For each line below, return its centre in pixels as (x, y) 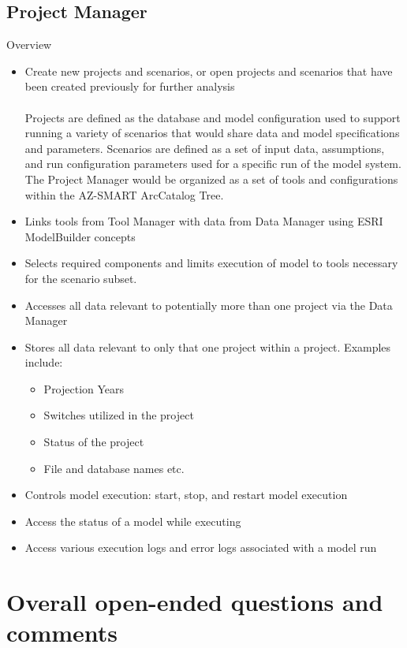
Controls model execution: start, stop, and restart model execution (186, 495)
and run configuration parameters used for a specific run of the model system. (213, 164)
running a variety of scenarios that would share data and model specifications (212, 133)
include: (44, 362)
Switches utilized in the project (119, 415)
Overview (29, 45)
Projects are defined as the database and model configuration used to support (213, 117)
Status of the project (94, 442)
